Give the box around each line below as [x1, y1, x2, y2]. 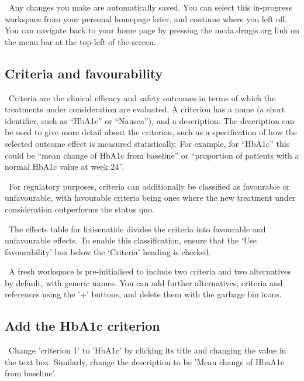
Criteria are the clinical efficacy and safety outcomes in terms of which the [8, 91, 276, 104]
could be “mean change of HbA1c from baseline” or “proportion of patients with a [5, 149, 299, 161]
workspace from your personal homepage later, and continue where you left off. [5, 12, 288, 25]
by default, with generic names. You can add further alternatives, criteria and [5, 276, 283, 289]
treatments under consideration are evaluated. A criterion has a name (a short [5, 103, 285, 115]
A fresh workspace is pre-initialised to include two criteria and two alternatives [8, 265, 291, 277]
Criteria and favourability [5, 64, 163, 82]
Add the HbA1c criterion [5, 317, 160, 335]
